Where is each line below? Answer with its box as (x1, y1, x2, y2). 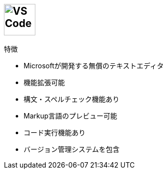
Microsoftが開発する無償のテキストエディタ (24, 61, 164, 70)
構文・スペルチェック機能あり (24, 95, 120, 104)
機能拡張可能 (24, 78, 65, 87)
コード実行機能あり (24, 128, 85, 137)
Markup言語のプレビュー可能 (24, 112, 117, 120)
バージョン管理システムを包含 (24, 145, 120, 154)
